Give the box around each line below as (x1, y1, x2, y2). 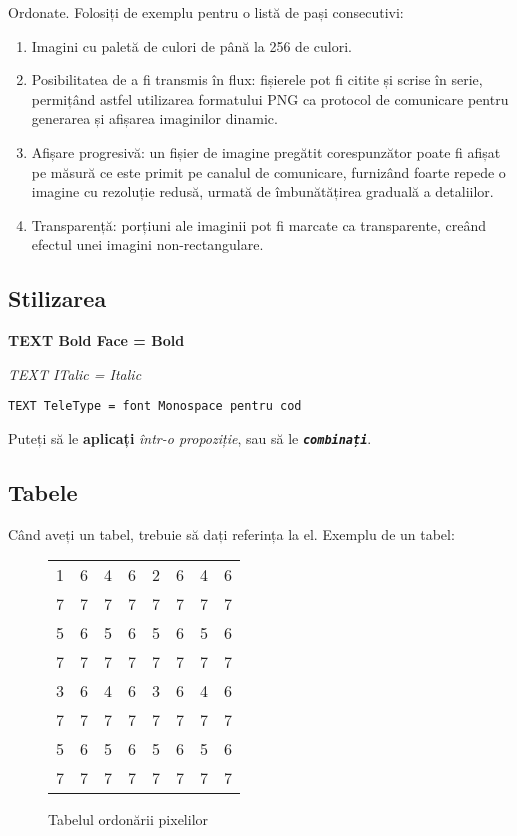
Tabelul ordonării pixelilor (48, 809, 209, 830)
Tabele (8, 477, 78, 508)
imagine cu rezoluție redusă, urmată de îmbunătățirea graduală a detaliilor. (31, 181, 494, 202)
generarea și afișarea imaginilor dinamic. (31, 108, 278, 129)
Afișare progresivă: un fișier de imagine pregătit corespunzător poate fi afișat (31, 141, 501, 162)
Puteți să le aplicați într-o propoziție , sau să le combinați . (8, 427, 372, 448)
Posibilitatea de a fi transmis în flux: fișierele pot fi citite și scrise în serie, (31, 69, 483, 90)
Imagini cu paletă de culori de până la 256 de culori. (31, 35, 352, 56)
